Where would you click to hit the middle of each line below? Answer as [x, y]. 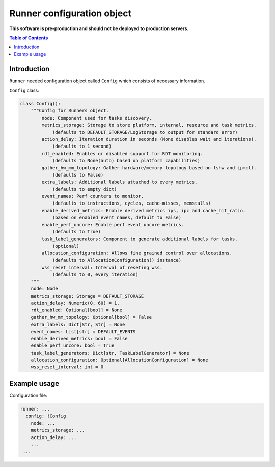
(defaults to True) [77, 232]
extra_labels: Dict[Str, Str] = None [78, 325]
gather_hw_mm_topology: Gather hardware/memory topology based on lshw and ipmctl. [149, 168]
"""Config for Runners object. [70, 111]
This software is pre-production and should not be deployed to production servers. [99, 28]
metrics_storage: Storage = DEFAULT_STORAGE [87, 296]
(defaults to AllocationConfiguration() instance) [117, 260]
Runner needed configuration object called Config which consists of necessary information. [107, 81]
